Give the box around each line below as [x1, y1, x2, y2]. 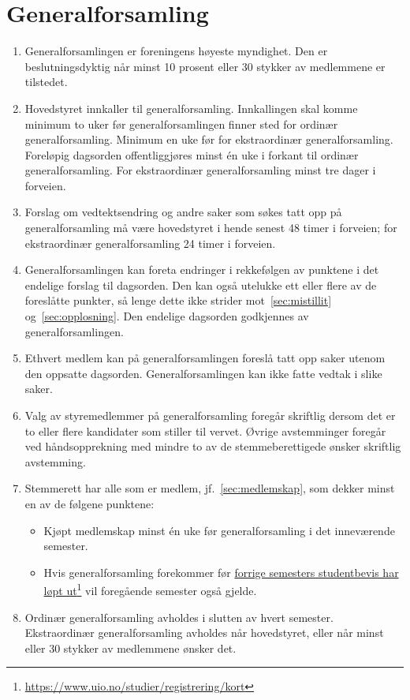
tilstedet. [24, 73, 68, 90]
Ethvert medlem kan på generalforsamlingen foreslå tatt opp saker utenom [24, 350, 386, 366]
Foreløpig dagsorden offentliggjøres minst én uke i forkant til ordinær [24, 146, 359, 163]
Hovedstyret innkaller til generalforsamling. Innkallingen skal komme [24, 99, 358, 116]
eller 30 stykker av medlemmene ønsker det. [24, 639, 237, 656]
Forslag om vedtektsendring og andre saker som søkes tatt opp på [24, 204, 342, 220]
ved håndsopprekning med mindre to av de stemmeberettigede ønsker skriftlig [24, 438, 401, 455]
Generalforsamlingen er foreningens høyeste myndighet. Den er [24, 43, 328, 59]
